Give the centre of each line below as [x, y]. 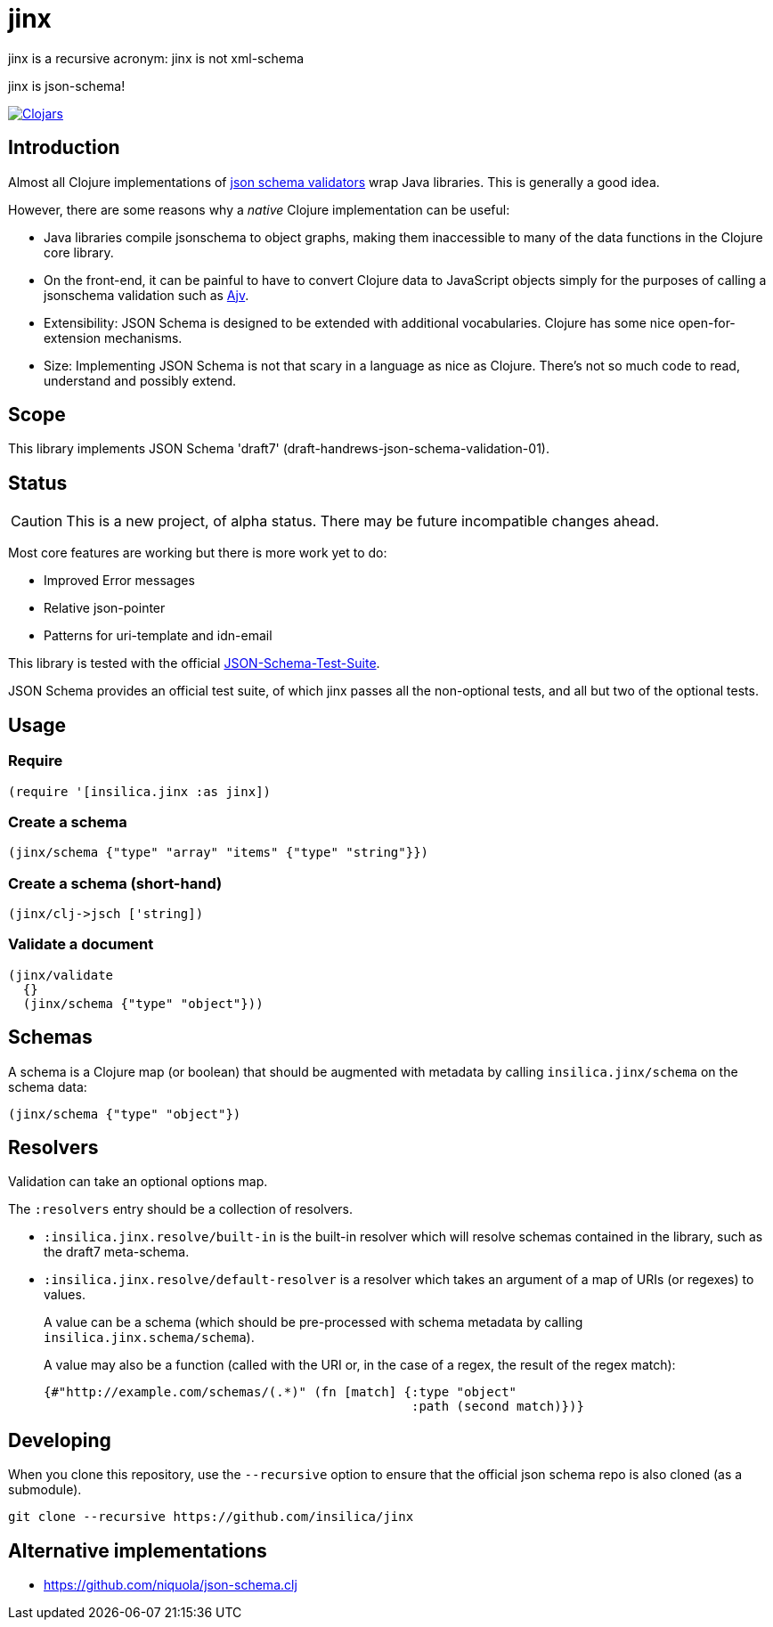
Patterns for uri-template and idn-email [158, 636]
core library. [79, 252]
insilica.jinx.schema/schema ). [149, 1338]
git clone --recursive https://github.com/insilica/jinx [211, 1517]
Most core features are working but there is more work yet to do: [198, 553]
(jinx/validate [61, 975]
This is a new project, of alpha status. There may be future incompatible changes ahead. [363, 521]
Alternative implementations [138, 1550]
